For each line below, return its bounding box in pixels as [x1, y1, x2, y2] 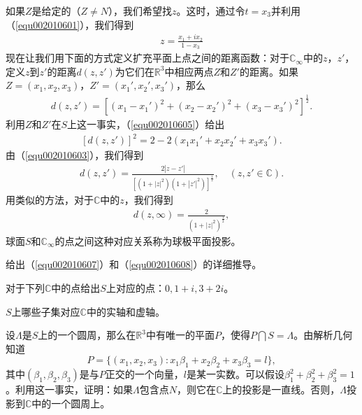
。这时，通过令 [176, 3, 245, 17]
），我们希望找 [108, 3, 173, 17]
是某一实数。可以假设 [187, 367, 284, 381]
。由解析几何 [294, 328, 353, 342]
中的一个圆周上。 [31, 395, 110, 410]
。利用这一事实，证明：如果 [6, 382, 133, 397]
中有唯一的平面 [145, 328, 215, 342]
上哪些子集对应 [11, 304, 80, 318]
